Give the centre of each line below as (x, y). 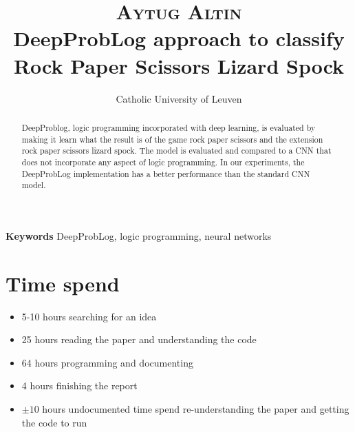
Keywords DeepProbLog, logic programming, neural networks (139, 235)
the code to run (54, 422)
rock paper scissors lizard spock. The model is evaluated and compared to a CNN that (176, 151)
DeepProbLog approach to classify (179, 38)
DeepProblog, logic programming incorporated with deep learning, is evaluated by (169, 127)
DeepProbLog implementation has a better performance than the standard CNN (166, 173)
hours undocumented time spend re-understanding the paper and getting (196, 408)
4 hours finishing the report (79, 385)
